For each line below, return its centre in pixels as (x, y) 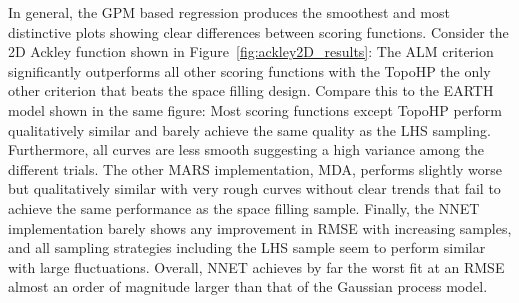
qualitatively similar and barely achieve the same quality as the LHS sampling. (249, 129)
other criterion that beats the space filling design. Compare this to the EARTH (251, 90)
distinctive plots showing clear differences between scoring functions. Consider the (258, 31)
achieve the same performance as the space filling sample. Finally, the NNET (244, 207)
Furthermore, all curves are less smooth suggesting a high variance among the (246, 149)
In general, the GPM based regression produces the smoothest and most (229, 12)
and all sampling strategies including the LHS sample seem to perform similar (247, 247)
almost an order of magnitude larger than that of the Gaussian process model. (248, 286)
